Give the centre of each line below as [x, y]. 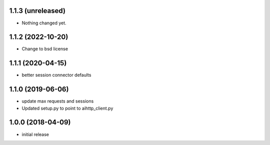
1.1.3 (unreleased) [37, 11]
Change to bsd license [45, 49]
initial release [35, 134]
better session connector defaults [56, 75]
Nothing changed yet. [44, 23]
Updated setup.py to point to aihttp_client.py [67, 108]
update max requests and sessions [58, 101]
